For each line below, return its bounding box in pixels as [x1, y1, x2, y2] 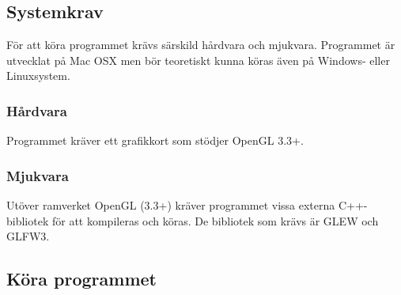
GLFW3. [6, 228, 50, 244]
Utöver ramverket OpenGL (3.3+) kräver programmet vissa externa [6, 197, 335, 214]
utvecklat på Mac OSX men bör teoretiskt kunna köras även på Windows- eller [6, 51, 390, 68]
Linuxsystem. [6, 67, 70, 84]
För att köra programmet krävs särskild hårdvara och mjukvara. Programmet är [6, 36, 395, 53]
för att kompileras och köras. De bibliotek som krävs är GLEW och [51, 212, 379, 229]
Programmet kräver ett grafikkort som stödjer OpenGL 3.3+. [6, 132, 304, 149]
